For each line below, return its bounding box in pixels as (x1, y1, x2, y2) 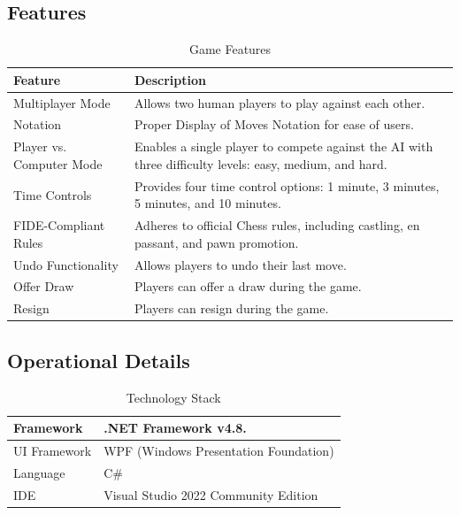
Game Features (188, 40, 272, 58)
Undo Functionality (13, 255, 119, 273)
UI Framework (13, 442, 92, 460)
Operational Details (7, 346, 190, 373)
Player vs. (13, 137, 67, 156)
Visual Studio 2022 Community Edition (103, 485, 318, 503)
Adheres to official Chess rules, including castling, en (134, 216, 420, 234)
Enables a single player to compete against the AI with (134, 137, 433, 156)
